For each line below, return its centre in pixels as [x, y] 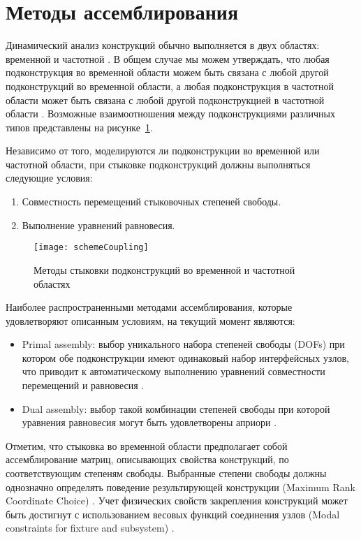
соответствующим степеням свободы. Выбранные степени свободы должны [166, 473]
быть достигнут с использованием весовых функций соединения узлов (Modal [173, 514]
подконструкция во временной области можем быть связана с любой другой [167, 72]
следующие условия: [49, 178]
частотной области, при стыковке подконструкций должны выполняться [158, 164]
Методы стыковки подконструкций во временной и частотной [164, 269]
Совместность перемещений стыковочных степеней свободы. [152, 202]
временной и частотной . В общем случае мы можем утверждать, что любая [168, 58]
